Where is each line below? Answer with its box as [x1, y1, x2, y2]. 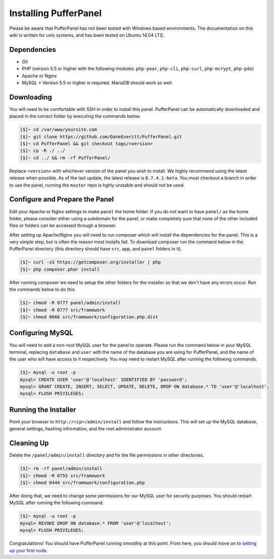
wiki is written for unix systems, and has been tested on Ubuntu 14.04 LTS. [9, 32, 164, 38]
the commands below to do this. [9, 286, 76, 292]
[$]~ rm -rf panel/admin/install [20, 466, 103, 471]
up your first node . [9, 547, 48, 553]
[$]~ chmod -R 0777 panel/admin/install [20, 300, 121, 306]
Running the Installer [9, 405, 77, 414]
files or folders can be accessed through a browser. [9, 222, 117, 229]
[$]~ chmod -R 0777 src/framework [20, 307, 105, 313]
